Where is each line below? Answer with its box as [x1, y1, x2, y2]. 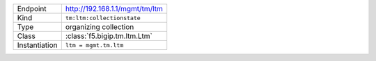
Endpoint [17, 4, 47, 13]
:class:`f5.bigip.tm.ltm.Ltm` [65, 31, 152, 41]
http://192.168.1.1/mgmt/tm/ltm [65, 4, 164, 13]
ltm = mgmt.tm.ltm [65, 42, 124, 49]
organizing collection [65, 22, 134, 31]
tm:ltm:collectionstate [65, 14, 141, 21]
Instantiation [17, 40, 58, 50]
